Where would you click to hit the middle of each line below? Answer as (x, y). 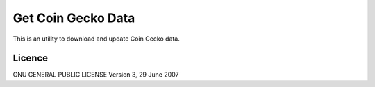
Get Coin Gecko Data (74, 18)
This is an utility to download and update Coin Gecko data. (96, 39)
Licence (31, 58)
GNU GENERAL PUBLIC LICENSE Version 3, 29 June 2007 (96, 75)
